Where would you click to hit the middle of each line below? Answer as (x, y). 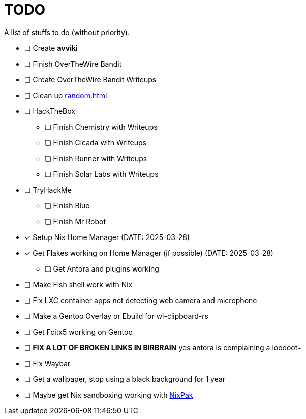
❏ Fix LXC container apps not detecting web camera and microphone (141, 300)
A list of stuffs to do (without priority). (67, 32)
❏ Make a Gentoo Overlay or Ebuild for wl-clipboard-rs (116, 316)
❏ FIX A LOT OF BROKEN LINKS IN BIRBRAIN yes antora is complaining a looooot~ (163, 347)
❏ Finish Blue (67, 205)
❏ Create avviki (51, 48)
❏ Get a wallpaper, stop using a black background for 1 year (125, 379)
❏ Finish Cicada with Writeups (96, 142)
